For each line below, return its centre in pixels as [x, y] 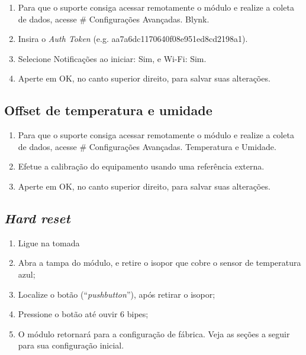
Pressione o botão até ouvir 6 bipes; [83, 314]
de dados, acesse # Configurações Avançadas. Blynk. [114, 19]
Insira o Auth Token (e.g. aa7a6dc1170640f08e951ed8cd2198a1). [133, 39]
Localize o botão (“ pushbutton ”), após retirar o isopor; [117, 294]
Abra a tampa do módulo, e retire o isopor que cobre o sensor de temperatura [160, 263]
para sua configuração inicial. [71, 345]
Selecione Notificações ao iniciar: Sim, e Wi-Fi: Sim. [112, 58]
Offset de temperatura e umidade [108, 110]
